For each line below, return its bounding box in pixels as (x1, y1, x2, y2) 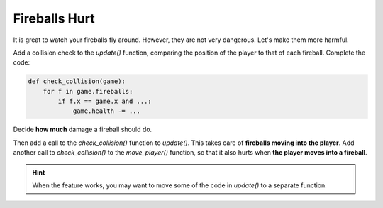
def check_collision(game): (28, 77, 126, 85)
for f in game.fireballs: (43, 87, 133, 95)
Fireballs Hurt (13, 11, 95, 26)
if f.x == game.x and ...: (57, 97, 152, 106)
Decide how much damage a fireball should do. (13, 125, 152, 134)
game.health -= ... (72, 107, 141, 115)
